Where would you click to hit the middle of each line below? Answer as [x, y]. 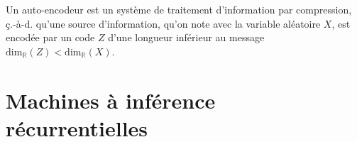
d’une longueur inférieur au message [186, 37]
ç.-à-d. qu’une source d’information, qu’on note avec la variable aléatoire [163, 23]
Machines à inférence [111, 100]
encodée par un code [50, 37]
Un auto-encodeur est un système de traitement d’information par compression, [179, 9]
